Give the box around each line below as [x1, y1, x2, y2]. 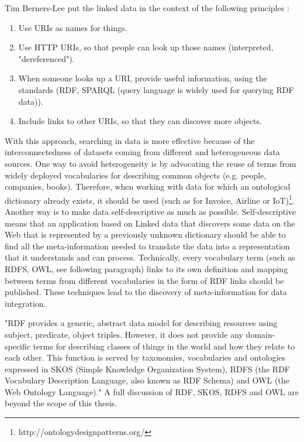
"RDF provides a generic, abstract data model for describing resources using [5, 317, 278, 329]
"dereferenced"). [18, 52, 75, 64]
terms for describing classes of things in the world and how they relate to [33, 340, 295, 352]
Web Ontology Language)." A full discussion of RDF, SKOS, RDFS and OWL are [5, 385, 299, 398]
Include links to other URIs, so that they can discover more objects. [18, 115, 262, 127]
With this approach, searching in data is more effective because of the [5, 134, 255, 146]
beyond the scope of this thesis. [5, 397, 118, 409]
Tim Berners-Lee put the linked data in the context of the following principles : [5, 2, 289, 13]
